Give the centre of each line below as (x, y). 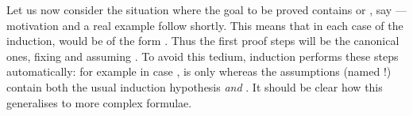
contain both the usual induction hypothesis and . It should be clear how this (195, 86)
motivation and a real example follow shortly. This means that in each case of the (205, 25)
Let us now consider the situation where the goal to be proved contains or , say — (206, 9)
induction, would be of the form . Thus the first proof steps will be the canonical (203, 41)
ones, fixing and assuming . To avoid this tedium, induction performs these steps (203, 56)
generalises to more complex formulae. (99, 102)
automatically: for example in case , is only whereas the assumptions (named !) (199, 71)
